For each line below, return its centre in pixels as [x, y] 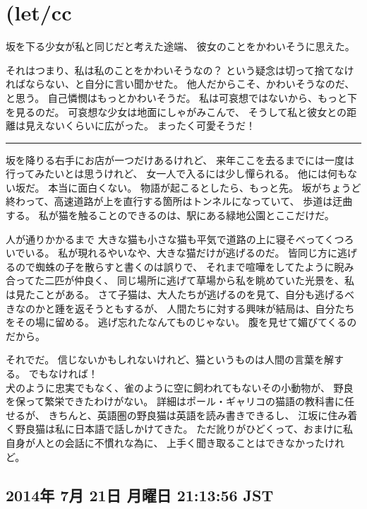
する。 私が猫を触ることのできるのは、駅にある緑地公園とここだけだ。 [170, 215]
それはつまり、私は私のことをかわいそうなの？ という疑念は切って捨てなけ [180, 70]
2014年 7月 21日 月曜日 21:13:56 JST [140, 495]
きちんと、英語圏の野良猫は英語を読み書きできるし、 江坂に [188, 415]
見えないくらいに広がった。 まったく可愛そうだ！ [140, 125]
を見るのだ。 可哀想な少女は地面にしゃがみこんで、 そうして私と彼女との [176, 111]
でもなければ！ [63, 373]
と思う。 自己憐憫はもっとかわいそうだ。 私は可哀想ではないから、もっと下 [182, 97]
